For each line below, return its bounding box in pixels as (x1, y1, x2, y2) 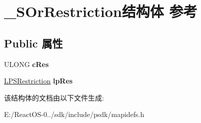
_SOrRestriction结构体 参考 (4, 1, 197, 21)
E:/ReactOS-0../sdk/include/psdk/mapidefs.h (4, 109, 144, 119)
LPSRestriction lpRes (4, 75, 73, 86)
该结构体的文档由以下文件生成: (4, 92, 104, 102)
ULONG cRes (4, 58, 49, 69)
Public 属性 (4, 35, 63, 50)
